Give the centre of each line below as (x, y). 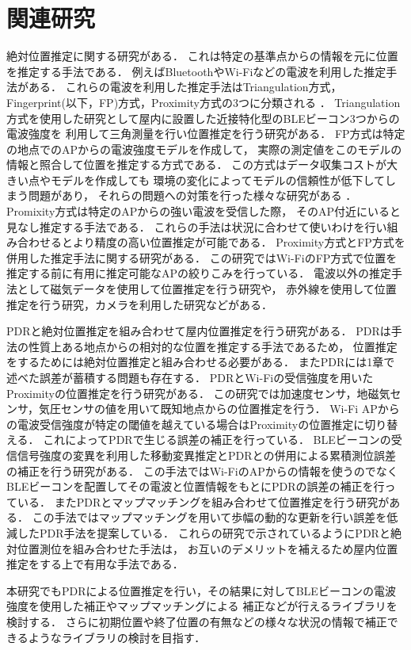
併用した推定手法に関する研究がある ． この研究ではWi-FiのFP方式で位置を (202, 257)
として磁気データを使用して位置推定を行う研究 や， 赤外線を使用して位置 (207, 289)
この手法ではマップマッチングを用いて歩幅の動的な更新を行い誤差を (209, 517)
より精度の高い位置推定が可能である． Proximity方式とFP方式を (239, 242)
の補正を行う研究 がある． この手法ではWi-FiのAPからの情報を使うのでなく (202, 470)
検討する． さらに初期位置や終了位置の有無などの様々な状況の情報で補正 (197, 621)
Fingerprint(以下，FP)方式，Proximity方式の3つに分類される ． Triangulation (204, 102)
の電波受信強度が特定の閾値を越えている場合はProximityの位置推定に (186, 424)
